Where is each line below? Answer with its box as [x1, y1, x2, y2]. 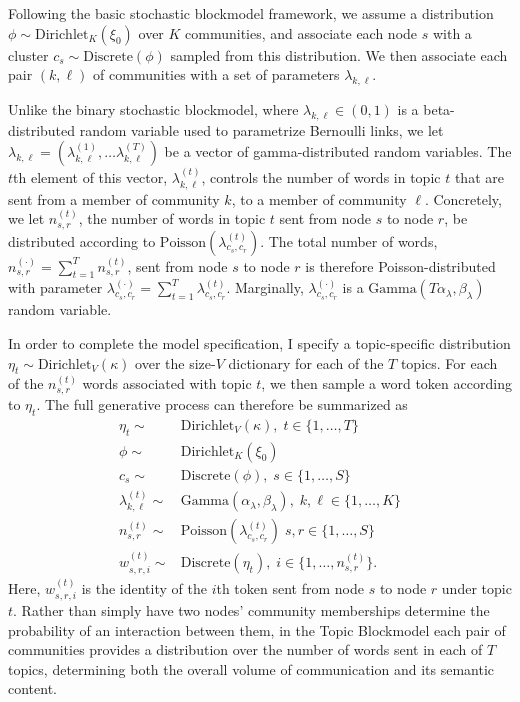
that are [454, 167, 504, 188]
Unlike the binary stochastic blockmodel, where [8, 98, 299, 119]
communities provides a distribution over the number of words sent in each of [8, 639, 483, 660]
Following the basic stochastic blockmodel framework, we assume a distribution [8, 3, 494, 23]
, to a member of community [231, 188, 407, 209]
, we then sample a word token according [261, 373, 512, 394]
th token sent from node [216, 577, 364, 598]
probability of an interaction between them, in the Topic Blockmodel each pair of [8, 619, 506, 640]
